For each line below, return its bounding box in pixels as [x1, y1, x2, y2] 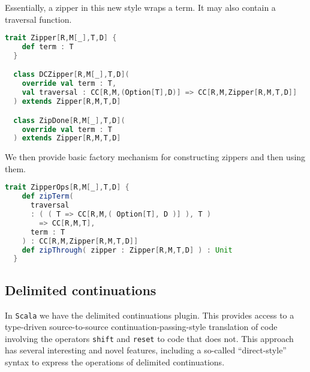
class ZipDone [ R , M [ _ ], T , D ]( [13, 116, 125, 125]
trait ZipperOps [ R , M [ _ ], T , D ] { [5, 183, 130, 192]
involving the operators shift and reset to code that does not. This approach [5, 332, 294, 344]
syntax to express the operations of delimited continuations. [5, 356, 225, 368]
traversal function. [5, 13, 72, 25]
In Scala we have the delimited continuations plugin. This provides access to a [5, 308, 294, 321]
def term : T [22, 43, 74, 52]
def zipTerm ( [22, 192, 74, 201]
